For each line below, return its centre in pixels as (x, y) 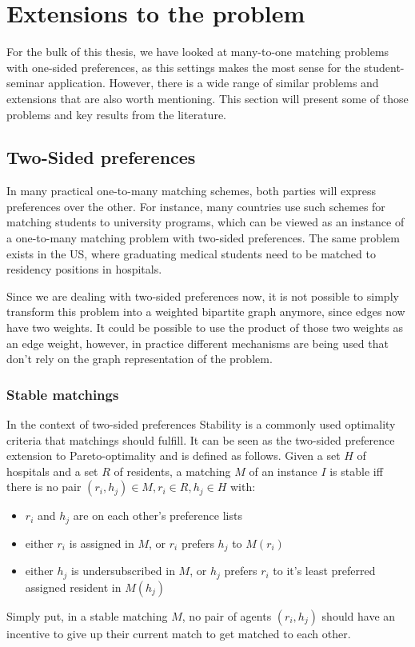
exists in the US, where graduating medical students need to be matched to (191, 253)
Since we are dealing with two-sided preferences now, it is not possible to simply (203, 296)
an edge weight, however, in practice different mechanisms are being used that (198, 343)
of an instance (283, 471)
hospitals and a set (52, 471)
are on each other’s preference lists (158, 515)
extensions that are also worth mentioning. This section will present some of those (207, 98)
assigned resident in (73, 587)
